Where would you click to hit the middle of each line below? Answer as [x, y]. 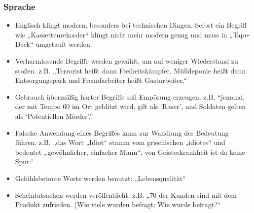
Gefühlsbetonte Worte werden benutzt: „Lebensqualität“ [100, 178]
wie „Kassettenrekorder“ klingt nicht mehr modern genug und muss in [121, 34]
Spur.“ [24, 161]
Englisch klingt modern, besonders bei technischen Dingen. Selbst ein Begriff [131, 25]
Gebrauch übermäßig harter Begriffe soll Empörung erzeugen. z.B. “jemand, [130, 96]
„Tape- [240, 34]
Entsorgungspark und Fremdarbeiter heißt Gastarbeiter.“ [101, 80]
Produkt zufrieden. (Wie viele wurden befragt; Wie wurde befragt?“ [118, 204]
